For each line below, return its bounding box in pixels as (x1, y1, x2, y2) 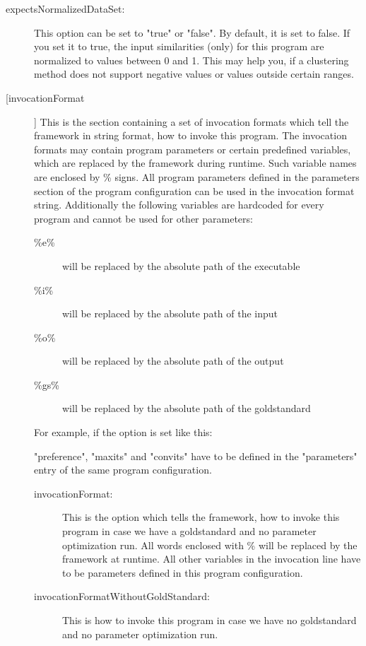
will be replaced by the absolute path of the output (62, 353, 284, 368)
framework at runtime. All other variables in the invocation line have (62, 551, 361, 566)
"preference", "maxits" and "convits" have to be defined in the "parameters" (34, 448, 358, 463)
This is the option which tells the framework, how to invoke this (62, 510, 340, 524)
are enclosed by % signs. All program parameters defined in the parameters (34, 169, 360, 184)
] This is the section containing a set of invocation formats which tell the (34, 114, 349, 129)
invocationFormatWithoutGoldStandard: (34, 589, 210, 604)
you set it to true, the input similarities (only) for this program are (34, 39, 324, 54)
